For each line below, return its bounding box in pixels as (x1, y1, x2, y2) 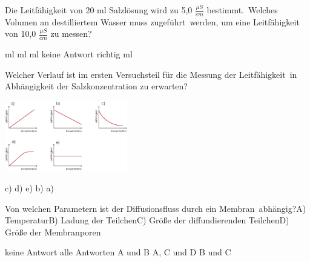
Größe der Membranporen (5, 225, 101, 238)
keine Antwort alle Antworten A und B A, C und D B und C (5, 246, 231, 258)
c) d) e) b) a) (5, 181, 54, 194)
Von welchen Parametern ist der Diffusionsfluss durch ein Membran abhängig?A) (5, 202, 306, 214)
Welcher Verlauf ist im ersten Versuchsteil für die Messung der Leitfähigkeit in (5, 68, 297, 80)
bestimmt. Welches (206, 4, 278, 16)
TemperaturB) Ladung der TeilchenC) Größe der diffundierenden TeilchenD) (5, 214, 289, 226)
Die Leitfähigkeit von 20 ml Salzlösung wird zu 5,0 (5, 4, 193, 16)
